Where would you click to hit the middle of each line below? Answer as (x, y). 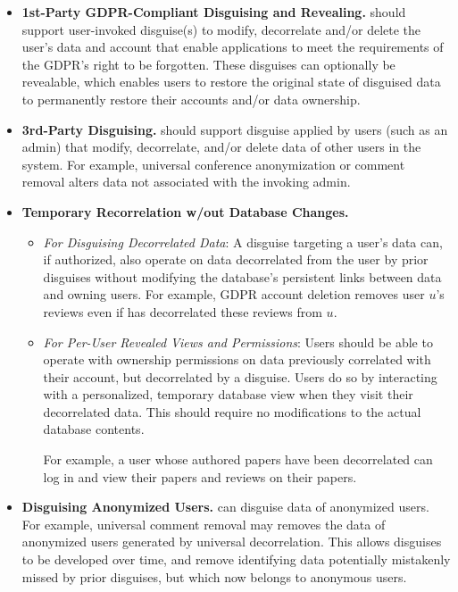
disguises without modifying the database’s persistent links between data (242, 276)
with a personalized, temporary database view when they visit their (228, 394)
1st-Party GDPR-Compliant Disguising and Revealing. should (214, 12)
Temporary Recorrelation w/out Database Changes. (185, 211)
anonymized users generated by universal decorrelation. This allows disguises (232, 542)
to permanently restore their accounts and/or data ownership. (191, 99)
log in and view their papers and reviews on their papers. (200, 476)
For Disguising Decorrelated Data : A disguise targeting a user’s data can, (243, 242)
